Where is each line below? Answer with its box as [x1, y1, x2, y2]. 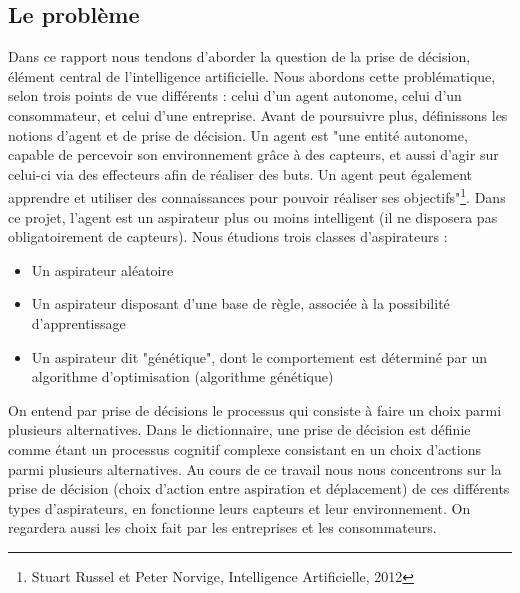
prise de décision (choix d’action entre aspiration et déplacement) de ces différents [8, 478, 510, 499]
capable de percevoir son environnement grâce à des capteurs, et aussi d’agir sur [8, 144, 499, 165]
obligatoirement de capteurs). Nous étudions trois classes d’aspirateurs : [8, 226, 448, 247]
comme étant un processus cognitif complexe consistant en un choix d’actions [8, 438, 481, 459]
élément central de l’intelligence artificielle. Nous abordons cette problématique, [8, 65, 496, 86]
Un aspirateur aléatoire [31, 259, 174, 280]
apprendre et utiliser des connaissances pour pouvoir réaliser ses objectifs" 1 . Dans [8, 184, 506, 208]
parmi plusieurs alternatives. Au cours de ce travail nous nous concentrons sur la [8, 458, 502, 479]
